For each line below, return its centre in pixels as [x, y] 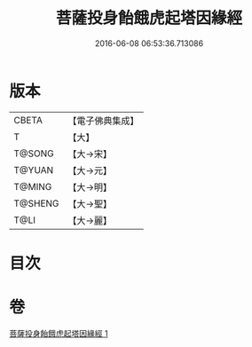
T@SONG [34, 154]
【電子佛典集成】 [103, 121]
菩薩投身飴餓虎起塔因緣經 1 [59, 333]
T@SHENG [36, 203]
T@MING [33, 186]
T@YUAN [34, 170]
